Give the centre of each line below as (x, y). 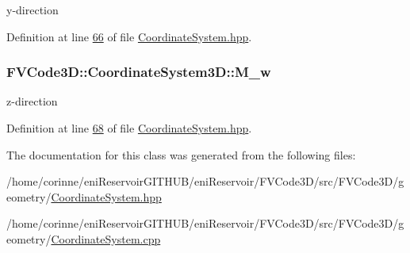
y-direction (33, 10)
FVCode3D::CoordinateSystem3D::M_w (139, 72)
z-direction (32, 101)
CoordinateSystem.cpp (106, 238)
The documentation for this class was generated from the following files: (181, 154)
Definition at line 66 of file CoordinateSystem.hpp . (129, 36)
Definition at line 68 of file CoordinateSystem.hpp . (129, 128)
